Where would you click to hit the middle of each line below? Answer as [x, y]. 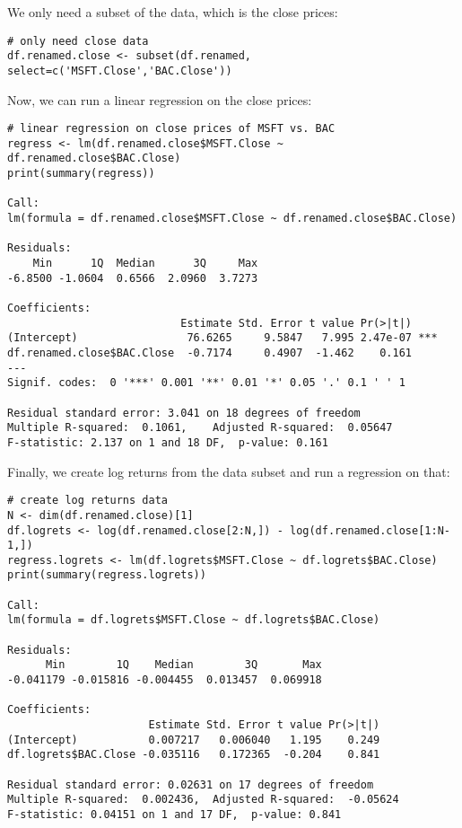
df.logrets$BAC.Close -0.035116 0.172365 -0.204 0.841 [194, 755]
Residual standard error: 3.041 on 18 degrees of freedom [184, 413]
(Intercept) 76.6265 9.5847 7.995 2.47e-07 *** [222, 338]
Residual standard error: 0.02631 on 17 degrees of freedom [191, 784]
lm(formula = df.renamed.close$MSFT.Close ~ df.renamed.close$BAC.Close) [232, 219]
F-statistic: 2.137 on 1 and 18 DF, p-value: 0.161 [168, 442]
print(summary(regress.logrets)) [107, 575]
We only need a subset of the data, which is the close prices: [173, 12]
